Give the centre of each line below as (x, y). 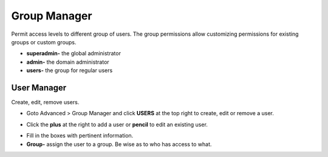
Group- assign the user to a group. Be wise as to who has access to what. (119, 144)
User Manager (39, 88)
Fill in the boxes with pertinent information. (80, 136)
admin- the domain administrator (68, 62)
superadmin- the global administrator (74, 53)
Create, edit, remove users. (45, 102)
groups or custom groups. (44, 42)
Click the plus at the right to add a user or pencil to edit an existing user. (117, 124)
